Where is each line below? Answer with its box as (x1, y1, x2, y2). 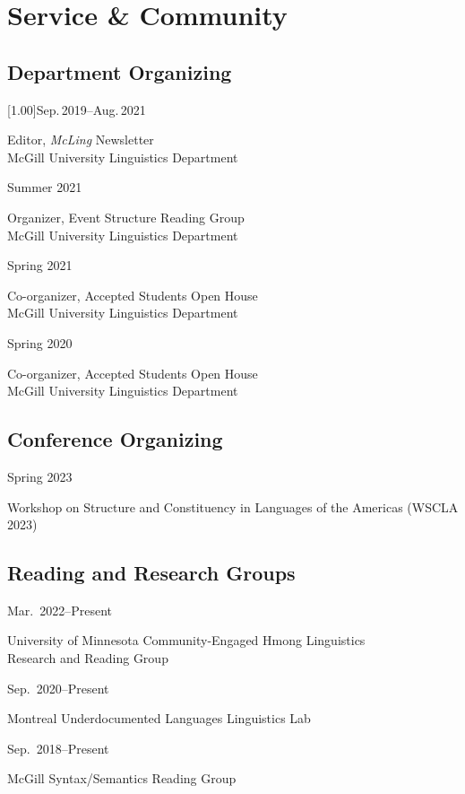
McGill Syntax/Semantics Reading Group (7, 769, 237, 788)
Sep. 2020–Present (7, 678, 109, 697)
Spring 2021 (7, 256, 73, 275)
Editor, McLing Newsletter (7, 130, 154, 149)
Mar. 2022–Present (7, 600, 113, 619)
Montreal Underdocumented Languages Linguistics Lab (7, 709, 311, 728)
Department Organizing (7, 57, 232, 85)
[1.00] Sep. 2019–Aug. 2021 (7, 100, 146, 118)
